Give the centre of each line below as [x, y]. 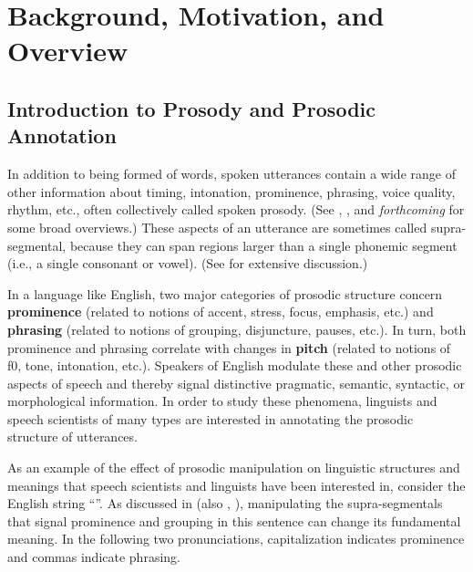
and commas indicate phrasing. [94, 557]
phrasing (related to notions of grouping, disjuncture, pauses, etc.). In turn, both [237, 329]
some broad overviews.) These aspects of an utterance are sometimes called [217, 227]
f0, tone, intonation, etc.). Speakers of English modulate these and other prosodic [235, 365]
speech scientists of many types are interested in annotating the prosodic [211, 418]
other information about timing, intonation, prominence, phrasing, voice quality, [231, 191]
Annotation [62, 135]
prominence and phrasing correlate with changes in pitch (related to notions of [229, 347]
